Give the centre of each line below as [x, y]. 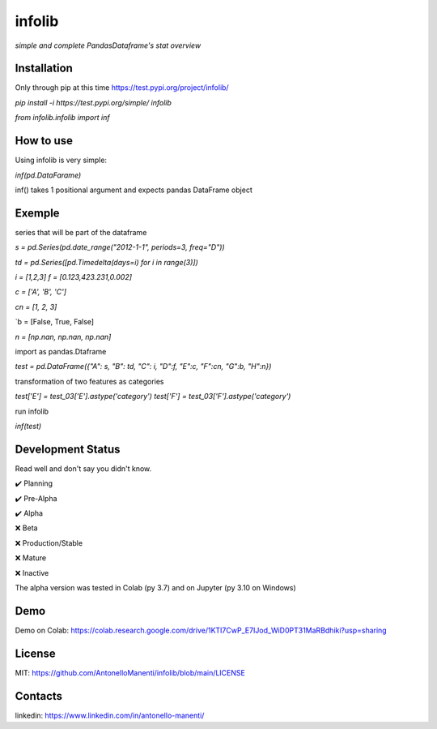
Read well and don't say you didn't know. [83, 468]
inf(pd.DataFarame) [48, 175]
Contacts [39, 696]
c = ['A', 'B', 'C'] [41, 292]
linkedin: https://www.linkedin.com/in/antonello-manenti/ [110, 715]
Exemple [37, 213]
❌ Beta [26, 528]
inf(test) [28, 426]
